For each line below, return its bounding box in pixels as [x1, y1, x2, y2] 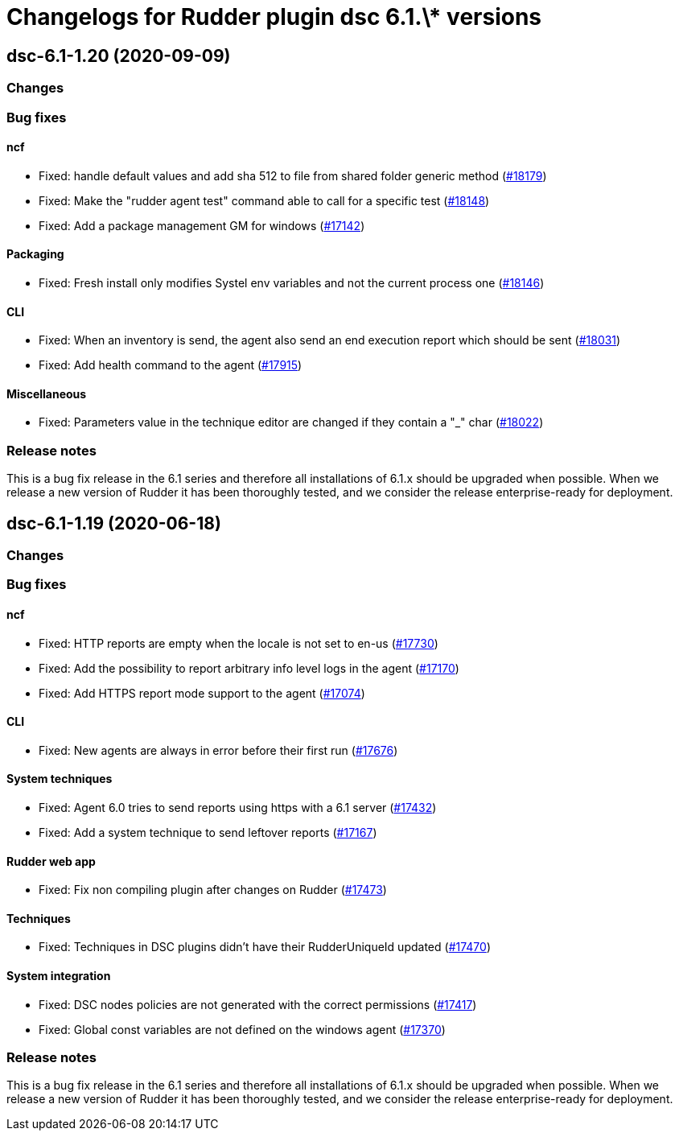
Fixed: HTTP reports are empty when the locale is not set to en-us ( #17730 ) [39, 636, 438, 650]
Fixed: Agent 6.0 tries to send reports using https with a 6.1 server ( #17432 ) [39, 801, 437, 815]
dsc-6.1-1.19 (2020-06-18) [6, 513, 221, 533]
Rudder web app [6, 854, 96, 868]
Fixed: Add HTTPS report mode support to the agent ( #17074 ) [39, 686, 365, 700]
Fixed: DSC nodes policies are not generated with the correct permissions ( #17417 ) [39, 997, 477, 1011]
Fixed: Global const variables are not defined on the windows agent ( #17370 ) [39, 1022, 446, 1036]
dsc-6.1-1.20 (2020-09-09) [6, 45, 231, 66]
